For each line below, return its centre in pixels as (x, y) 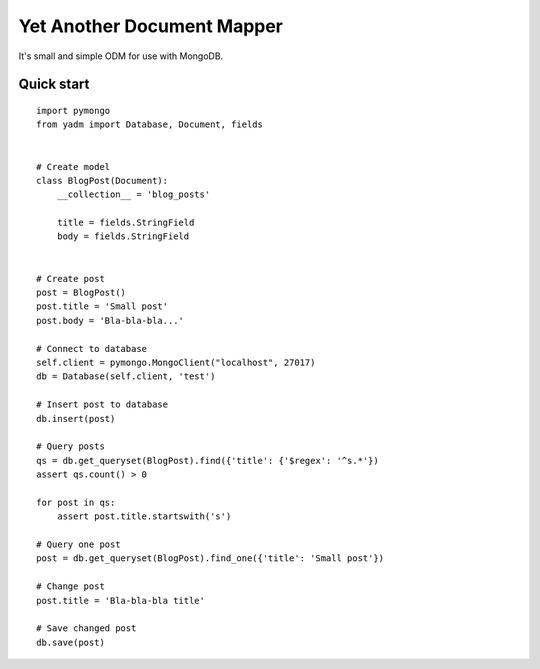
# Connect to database (92, 348)
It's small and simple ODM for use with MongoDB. (121, 56)
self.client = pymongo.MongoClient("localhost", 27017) (176, 362)
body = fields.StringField (123, 236)
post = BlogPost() (81, 293)
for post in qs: (76, 502)
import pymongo (73, 110)
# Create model (73, 166)
